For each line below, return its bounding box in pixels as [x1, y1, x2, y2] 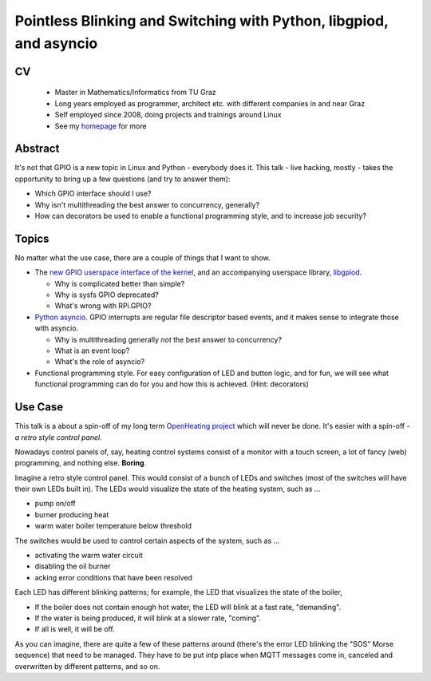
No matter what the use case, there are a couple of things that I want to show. [14, 252, 271, 263]
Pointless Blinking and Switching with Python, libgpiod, [14, 12, 389, 30]
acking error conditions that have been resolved [34, 572, 193, 582]
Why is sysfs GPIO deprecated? [54, 290, 159, 299]
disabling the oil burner [34, 561, 111, 571]
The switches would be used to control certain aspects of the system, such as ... [14, 536, 280, 545]
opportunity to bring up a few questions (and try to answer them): [14, 174, 231, 184]
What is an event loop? [54, 346, 130, 355]
